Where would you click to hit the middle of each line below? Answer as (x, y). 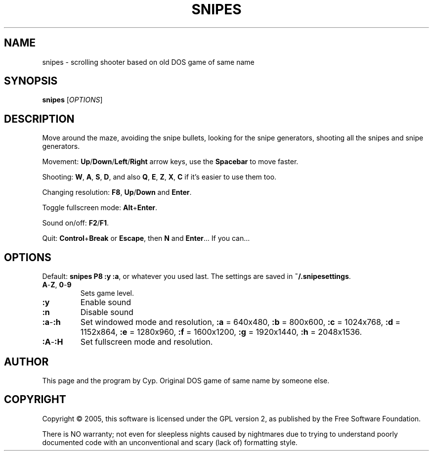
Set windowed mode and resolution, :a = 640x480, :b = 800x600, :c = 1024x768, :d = (240, 322)
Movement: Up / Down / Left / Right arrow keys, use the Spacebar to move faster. (170, 162)
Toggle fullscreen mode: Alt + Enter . (100, 208)
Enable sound (106, 302)
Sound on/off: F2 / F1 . (76, 223)
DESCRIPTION (39, 119)
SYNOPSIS (31, 81)
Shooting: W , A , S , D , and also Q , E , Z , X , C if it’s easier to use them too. (159, 177)
